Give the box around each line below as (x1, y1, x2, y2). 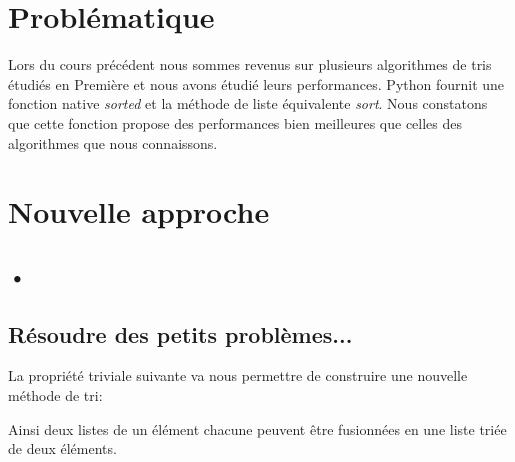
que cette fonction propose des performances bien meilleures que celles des (8, 112, 463, 133)
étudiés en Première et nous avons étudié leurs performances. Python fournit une (8, 73, 505, 94)
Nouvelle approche (8, 191, 270, 232)
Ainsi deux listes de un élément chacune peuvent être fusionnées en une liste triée (8, 418, 507, 439)
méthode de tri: (8, 385, 103, 406)
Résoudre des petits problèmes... (8, 318, 353, 349)
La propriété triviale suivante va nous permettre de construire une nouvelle (8, 365, 468, 386)
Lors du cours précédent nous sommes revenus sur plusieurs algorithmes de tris (8, 54, 492, 75)
